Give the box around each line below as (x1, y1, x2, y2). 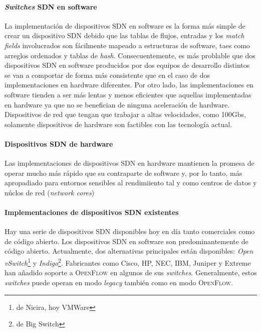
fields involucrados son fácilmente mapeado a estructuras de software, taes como (5, 40, 250, 50)
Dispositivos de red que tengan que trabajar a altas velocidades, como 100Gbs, (5, 109, 246, 120)
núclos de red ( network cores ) (5, 187, 95, 197)
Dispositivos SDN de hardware (5, 138, 113, 149)
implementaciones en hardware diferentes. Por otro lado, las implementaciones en (5, 79, 253, 90)
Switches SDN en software (5, 1, 97, 12)
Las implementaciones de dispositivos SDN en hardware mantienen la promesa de (5, 158, 254, 168)
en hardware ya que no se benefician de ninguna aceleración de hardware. (5, 99, 230, 109)
